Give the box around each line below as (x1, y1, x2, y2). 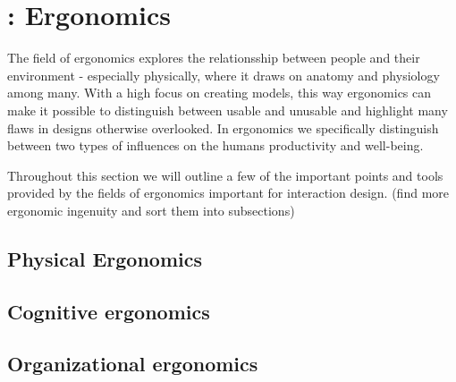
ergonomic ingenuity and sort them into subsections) (7, 200, 295, 219)
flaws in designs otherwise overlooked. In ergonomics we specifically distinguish (7, 118, 439, 137)
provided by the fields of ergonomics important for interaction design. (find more (7, 183, 450, 202)
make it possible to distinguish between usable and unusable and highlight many (7, 100, 448, 119)
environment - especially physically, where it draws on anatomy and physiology (7, 65, 440, 84)
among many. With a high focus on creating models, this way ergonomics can (7, 83, 432, 102)
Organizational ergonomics (7, 350, 258, 378)
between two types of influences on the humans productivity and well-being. (7, 136, 424, 155)
